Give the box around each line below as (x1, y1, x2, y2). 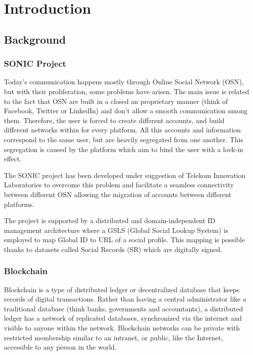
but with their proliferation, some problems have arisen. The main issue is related (4, 86, 250, 96)
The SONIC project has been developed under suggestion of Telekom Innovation (4, 170, 246, 180)
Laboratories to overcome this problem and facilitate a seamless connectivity (4, 179, 234, 190)
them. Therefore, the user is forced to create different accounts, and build (4, 115, 225, 125)
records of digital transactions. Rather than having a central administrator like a (4, 294, 246, 304)
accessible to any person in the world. (4, 342, 117, 352)
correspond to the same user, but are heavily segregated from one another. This (4, 134, 243, 144)
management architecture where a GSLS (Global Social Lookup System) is (4, 225, 228, 235)
